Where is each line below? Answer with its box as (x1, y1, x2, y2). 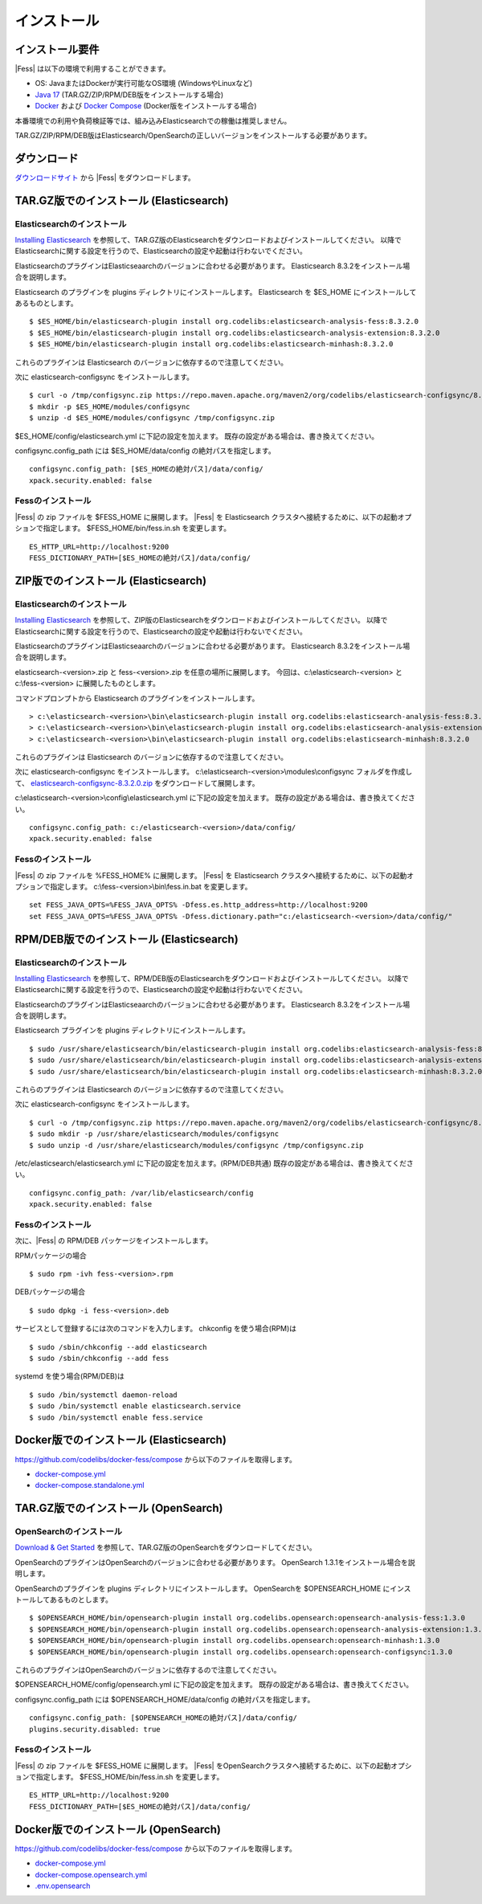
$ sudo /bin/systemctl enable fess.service (29, 1412, 203, 1422)
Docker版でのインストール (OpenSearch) (14, 1822, 221, 1836)
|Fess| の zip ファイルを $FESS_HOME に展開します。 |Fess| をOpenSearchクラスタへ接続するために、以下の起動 (14, 1760, 391, 1771)
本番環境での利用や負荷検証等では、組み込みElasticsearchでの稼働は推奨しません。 (14, 116, 292, 125)
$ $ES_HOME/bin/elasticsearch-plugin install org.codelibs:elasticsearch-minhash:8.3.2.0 (29, 340, 394, 349)
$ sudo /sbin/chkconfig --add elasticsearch (29, 1342, 208, 1351)
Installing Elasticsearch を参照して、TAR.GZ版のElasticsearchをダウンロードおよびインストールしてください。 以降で (14, 235, 402, 245)
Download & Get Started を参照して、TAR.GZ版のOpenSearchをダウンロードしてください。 (14, 1542, 317, 1552)
